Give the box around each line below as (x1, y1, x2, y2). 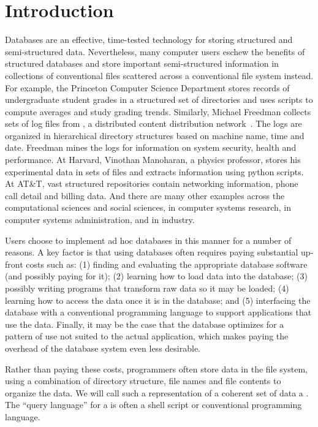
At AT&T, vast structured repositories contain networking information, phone (5, 177, 298, 190)
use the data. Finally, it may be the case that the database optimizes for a (5, 317, 284, 330)
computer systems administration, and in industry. (5, 213, 195, 226)
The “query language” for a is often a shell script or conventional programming (5, 398, 302, 411)
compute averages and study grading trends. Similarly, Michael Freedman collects (5, 105, 311, 118)
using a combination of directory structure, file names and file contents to (5, 374, 281, 387)
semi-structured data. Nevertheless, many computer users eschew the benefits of (5, 45, 305, 58)
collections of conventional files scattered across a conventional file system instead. (5, 69, 314, 81)
